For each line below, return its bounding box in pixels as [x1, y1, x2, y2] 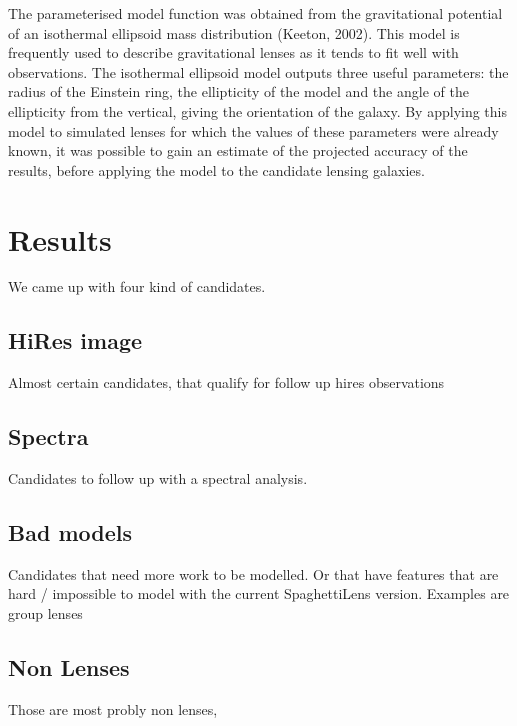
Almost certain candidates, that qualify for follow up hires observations [8, 372, 445, 393]
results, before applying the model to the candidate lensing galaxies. [8, 159, 425, 180]
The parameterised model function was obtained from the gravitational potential [8, 3, 503, 23]
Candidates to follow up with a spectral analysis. [8, 468, 308, 489]
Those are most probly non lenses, [8, 698, 218, 719]
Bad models [8, 517, 132, 548]
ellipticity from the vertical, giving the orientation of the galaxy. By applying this [8, 100, 507, 121]
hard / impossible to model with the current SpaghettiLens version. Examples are [8, 583, 510, 604]
